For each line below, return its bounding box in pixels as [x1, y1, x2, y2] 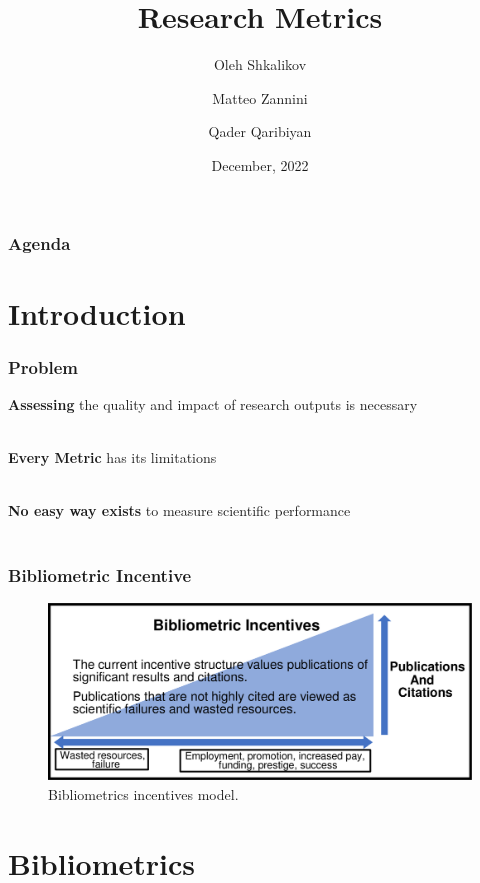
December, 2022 [211, 154, 309, 175]
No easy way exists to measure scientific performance [8, 500, 351, 521]
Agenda [8, 230, 71, 255]
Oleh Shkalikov [213, 54, 307, 75]
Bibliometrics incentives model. [48, 784, 239, 805]
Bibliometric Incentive [8, 562, 192, 587]
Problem [8, 354, 78, 379]
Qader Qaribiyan [208, 121, 312, 142]
